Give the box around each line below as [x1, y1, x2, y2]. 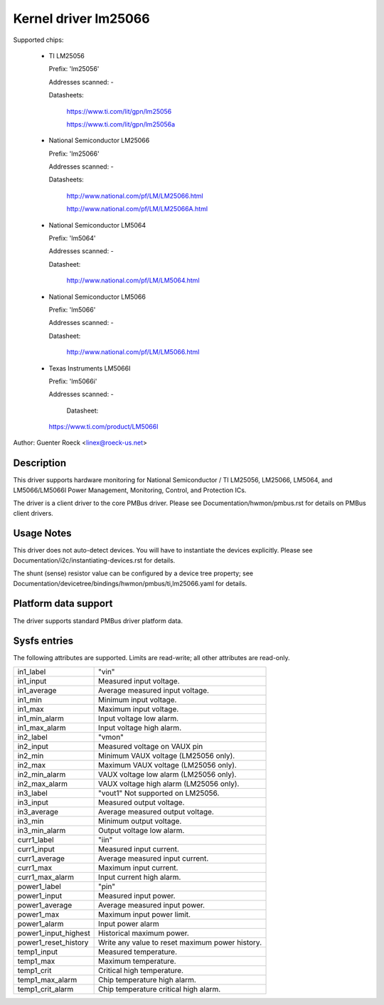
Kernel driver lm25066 [13, 11, 150, 26]
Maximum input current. [98, 863, 178, 873]
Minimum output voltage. [98, 816, 182, 826]
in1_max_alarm [17, 723, 66, 733]
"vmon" [98, 732, 124, 742]
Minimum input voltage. [98, 694, 177, 704]
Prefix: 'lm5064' [48, 234, 96, 243]
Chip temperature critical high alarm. [98, 984, 221, 994]
